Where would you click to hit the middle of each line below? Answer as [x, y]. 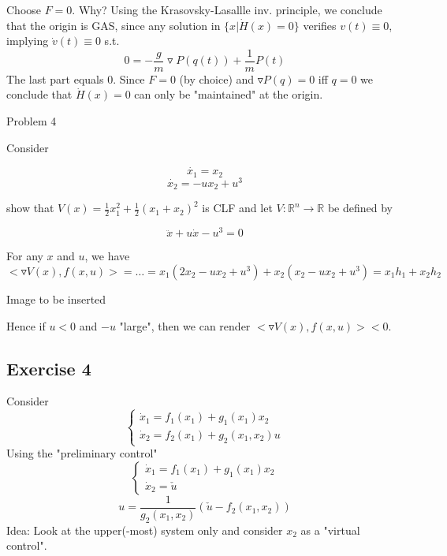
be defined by [360, 208]
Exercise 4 [49, 368]
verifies [320, 25]
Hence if [26, 325]
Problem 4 [32, 121]
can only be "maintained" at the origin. [229, 94]
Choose [24, 9]
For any [25, 256]
